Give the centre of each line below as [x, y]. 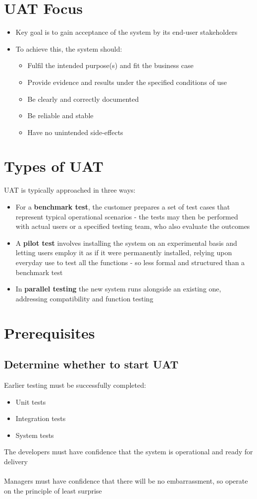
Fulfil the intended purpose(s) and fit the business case [110, 65]
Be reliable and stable [60, 115]
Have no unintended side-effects [75, 132]
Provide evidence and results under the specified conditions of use [127, 82]
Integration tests [41, 418]
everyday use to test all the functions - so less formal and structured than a [130, 262]
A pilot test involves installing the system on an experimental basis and [126, 243]
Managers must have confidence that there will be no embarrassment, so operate [126, 481]
